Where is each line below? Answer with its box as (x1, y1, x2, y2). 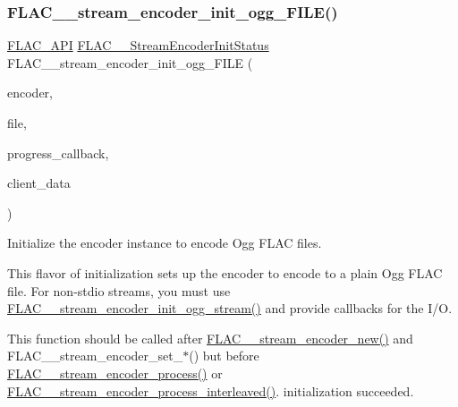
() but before (189, 346, 259, 365)
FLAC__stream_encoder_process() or (7, 363, 223, 382)
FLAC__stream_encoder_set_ (7, 346, 183, 365)
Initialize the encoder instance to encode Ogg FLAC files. (7, 233, 322, 252)
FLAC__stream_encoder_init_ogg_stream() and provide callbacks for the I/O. (7, 299, 453, 318)
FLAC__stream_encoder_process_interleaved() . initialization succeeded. (7, 381, 414, 400)
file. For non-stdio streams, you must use (7, 281, 231, 300)
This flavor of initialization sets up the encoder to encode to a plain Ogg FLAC (7, 263, 443, 282)
